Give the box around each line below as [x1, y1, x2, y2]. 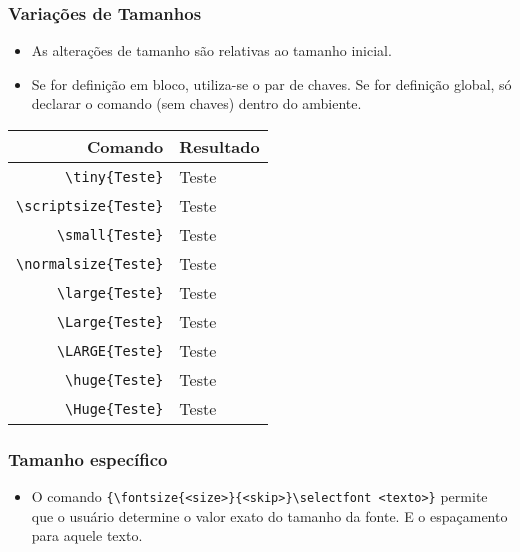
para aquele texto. [31, 525, 143, 546]
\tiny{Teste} [65, 168, 164, 185]
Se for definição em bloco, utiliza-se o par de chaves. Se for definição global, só [31, 73, 512, 94]
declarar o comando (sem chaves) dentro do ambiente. [31, 93, 362, 114]
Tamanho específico [8, 446, 168, 471]
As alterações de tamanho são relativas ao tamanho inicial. [31, 40, 392, 61]
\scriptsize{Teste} [16, 197, 164, 214]
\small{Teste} [56, 226, 164, 243]
